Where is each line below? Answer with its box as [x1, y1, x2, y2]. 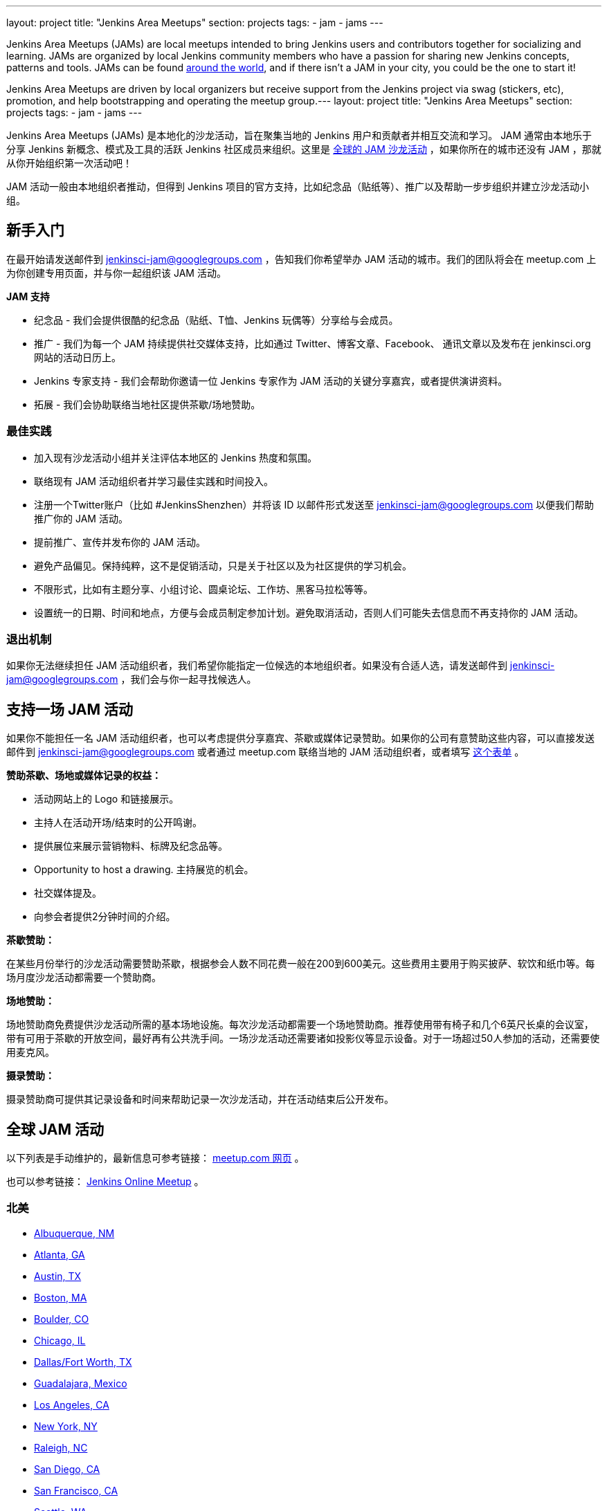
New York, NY [34, 1420, 98, 1432]
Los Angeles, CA [34, 1398, 109, 1411]
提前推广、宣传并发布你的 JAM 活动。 [34, 535, 206, 548]
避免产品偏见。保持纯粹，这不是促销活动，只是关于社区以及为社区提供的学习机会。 [34, 559, 412, 571]
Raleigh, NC [34, 1441, 88, 1454]
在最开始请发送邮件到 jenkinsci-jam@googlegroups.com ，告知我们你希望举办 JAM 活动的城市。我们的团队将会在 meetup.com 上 [6, 253, 597, 265]
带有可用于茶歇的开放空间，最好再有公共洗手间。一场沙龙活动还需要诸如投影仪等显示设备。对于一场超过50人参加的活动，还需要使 [6, 1032, 600, 1045]
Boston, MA [34, 1291, 87, 1303]
